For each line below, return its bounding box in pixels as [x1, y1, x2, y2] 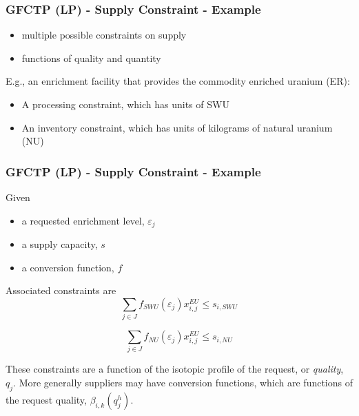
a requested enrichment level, [21, 213, 145, 227]
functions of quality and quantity [21, 50, 161, 65]
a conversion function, [21, 260, 114, 274]
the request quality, [6, 392, 87, 406]
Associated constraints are [6, 283, 116, 298]
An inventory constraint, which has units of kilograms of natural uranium [21, 120, 333, 134]
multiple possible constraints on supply [21, 28, 187, 42]
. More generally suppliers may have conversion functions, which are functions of [13, 375, 353, 390]
